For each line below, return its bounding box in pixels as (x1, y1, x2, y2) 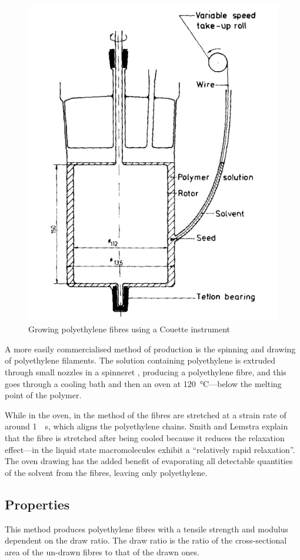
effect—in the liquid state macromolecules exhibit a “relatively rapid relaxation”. (5, 443, 295, 455)
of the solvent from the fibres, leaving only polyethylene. (5, 466, 208, 478)
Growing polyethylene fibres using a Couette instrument (28, 323, 231, 335)
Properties (5, 495, 70, 513)
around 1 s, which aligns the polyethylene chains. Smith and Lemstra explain (5, 420, 288, 432)
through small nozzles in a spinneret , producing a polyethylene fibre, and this (5, 366, 286, 378)
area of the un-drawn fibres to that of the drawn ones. (5, 545, 199, 558)
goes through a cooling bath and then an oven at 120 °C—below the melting (5, 377, 282, 389)
